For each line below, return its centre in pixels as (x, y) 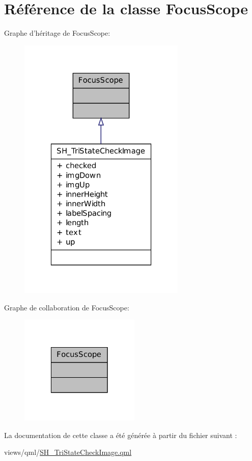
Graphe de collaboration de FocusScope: (67, 307)
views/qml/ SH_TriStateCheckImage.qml (68, 452)
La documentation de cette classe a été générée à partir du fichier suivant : (121, 435)
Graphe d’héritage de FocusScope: (57, 33)
